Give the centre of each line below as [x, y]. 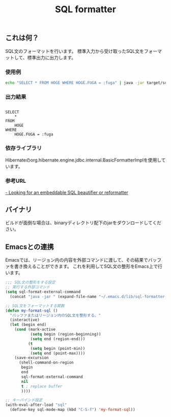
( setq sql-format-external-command [43, 292]
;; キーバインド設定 [24, 400]
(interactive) [25, 320]
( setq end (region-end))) [58, 339]
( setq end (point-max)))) [58, 353]
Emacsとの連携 [30, 247]
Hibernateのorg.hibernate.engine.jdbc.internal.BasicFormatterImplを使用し [83, 160]
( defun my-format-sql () [32, 311]
